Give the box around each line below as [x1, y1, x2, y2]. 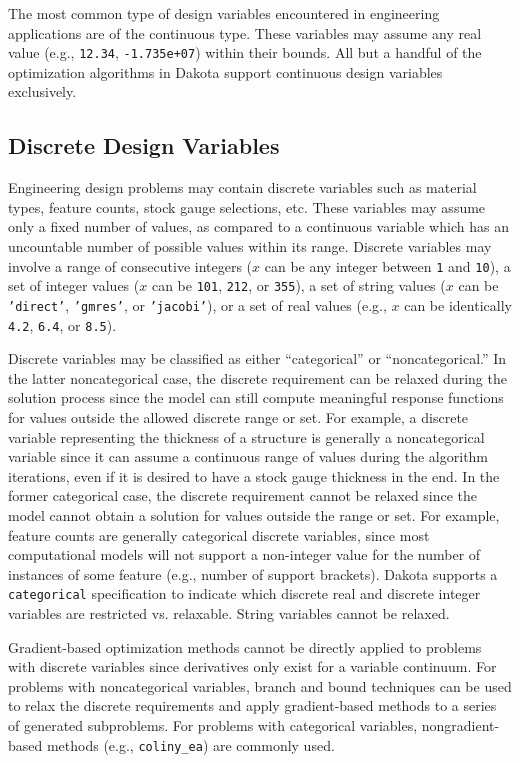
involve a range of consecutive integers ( [8, 255, 253, 276]
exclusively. [8, 81, 77, 102]
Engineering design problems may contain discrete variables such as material [8, 177, 477, 198]
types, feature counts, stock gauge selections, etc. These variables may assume [8, 196, 486, 217]
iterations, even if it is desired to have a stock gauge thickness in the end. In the [8, 465, 500, 486]
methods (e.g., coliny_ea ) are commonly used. [46, 734, 335, 755]
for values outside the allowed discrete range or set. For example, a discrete [8, 407, 469, 428]
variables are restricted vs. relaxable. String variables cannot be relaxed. [8, 603, 450, 624]
